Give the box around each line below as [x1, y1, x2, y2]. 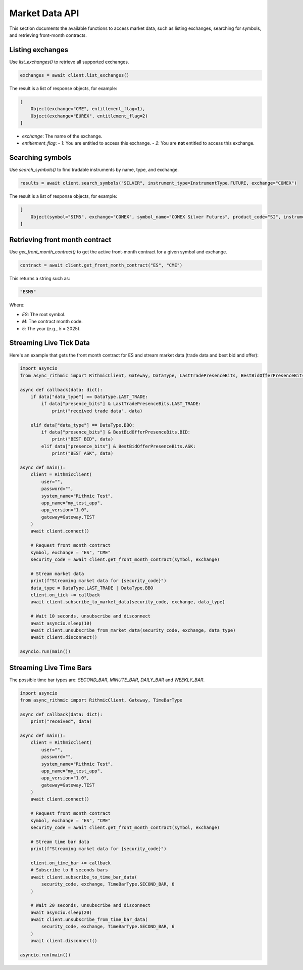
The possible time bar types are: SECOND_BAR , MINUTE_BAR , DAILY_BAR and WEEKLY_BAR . [9, 677, 205, 683]
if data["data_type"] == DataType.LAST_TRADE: [30, 394, 148, 400]
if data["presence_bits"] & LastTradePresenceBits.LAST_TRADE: [41, 401, 201, 407]
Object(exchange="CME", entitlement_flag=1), [30, 106, 145, 112]
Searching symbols [9, 153, 72, 162]
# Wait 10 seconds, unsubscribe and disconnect [30, 613, 151, 619]
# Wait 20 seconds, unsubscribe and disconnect [30, 903, 151, 908]
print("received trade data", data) [52, 408, 143, 414]
